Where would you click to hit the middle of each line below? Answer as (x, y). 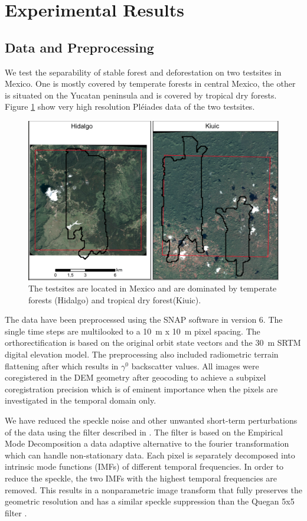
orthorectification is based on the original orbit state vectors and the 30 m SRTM (153, 343)
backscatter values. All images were (195, 366)
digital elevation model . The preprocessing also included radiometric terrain (142, 354)
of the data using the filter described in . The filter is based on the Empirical (144, 432)
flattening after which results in (62, 366)
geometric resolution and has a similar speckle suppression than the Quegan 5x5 (150, 501)
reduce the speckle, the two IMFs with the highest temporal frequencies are (141, 478)
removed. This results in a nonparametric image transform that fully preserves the (153, 489)
